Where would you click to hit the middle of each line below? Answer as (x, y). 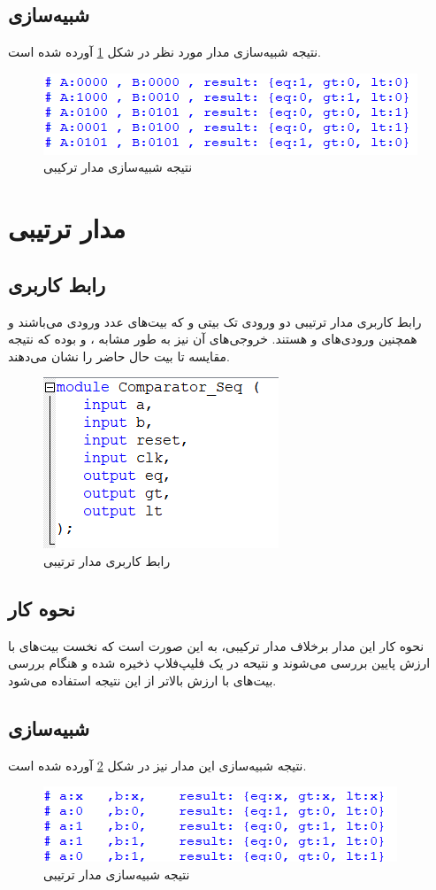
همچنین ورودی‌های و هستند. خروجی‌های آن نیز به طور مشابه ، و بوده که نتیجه (213, 339)
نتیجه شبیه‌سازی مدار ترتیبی (117, 874)
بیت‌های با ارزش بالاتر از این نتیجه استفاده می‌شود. (142, 680)
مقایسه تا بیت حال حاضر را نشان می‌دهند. (119, 356)
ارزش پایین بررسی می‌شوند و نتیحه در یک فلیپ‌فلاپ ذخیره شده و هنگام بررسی (219, 663)
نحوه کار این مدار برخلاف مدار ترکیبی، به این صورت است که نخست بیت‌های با (216, 645)
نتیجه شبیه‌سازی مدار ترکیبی (118, 167)
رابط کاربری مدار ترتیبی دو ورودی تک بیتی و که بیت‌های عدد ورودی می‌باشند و (215, 321)
